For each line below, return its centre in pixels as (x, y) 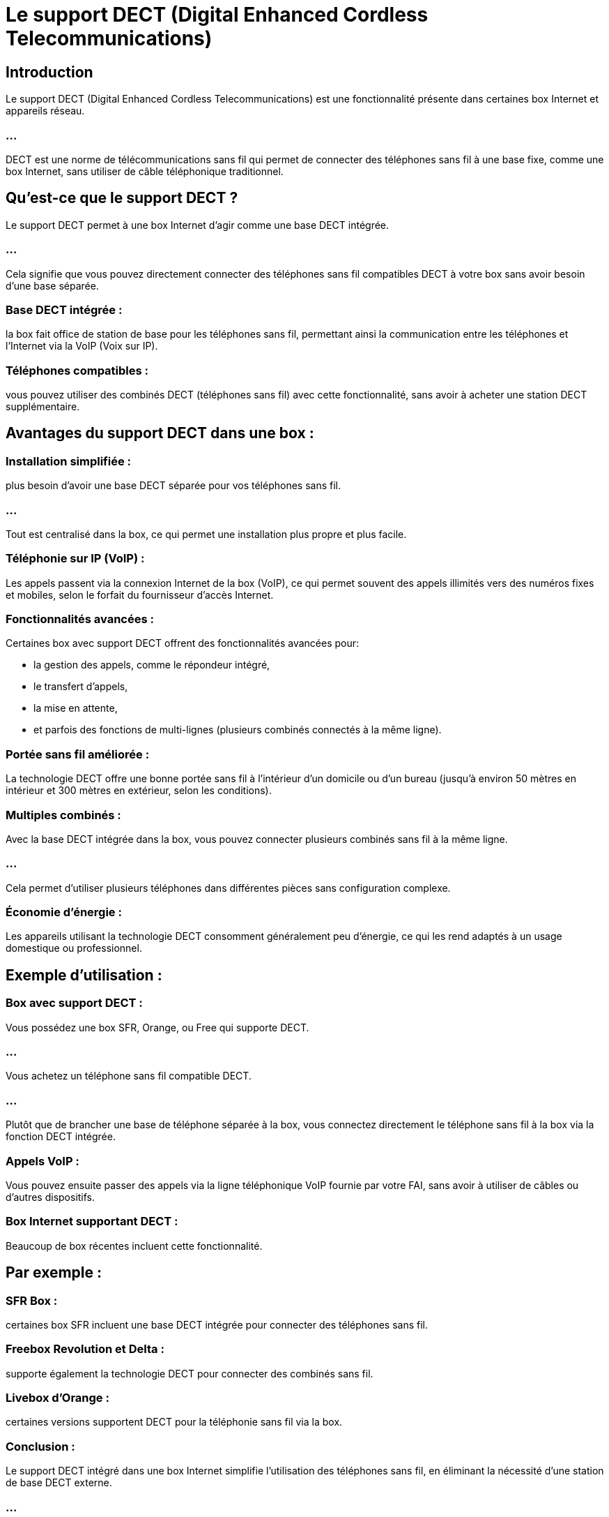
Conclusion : (40, 1446)
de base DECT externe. (59, 1483)
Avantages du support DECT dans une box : (160, 433)
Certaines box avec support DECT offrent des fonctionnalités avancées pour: (183, 643)
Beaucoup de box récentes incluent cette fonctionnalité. (134, 1246)
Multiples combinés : (63, 815)
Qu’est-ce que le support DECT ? (122, 198)
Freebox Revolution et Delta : (85, 1349)
